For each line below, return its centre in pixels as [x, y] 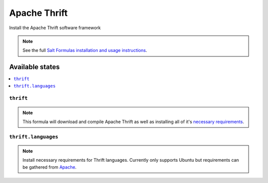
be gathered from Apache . [50, 167]
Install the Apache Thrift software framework [55, 28]
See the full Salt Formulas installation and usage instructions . [85, 50]
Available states [34, 67]
